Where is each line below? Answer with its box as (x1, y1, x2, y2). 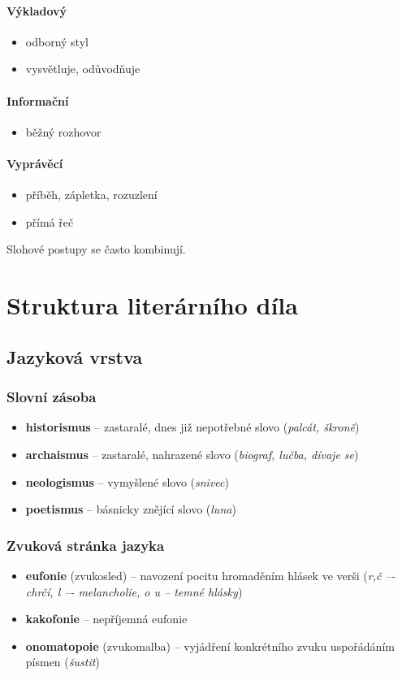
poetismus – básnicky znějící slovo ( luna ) (25, 500, 236, 518)
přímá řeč (25, 213, 74, 230)
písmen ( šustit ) (25, 653, 100, 670)
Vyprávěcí (6, 154, 63, 171)
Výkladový (6, 2, 67, 19)
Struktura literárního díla (6, 288, 298, 322)
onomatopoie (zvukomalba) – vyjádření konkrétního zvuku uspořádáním (25, 637, 395, 654)
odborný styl (25, 32, 89, 50)
